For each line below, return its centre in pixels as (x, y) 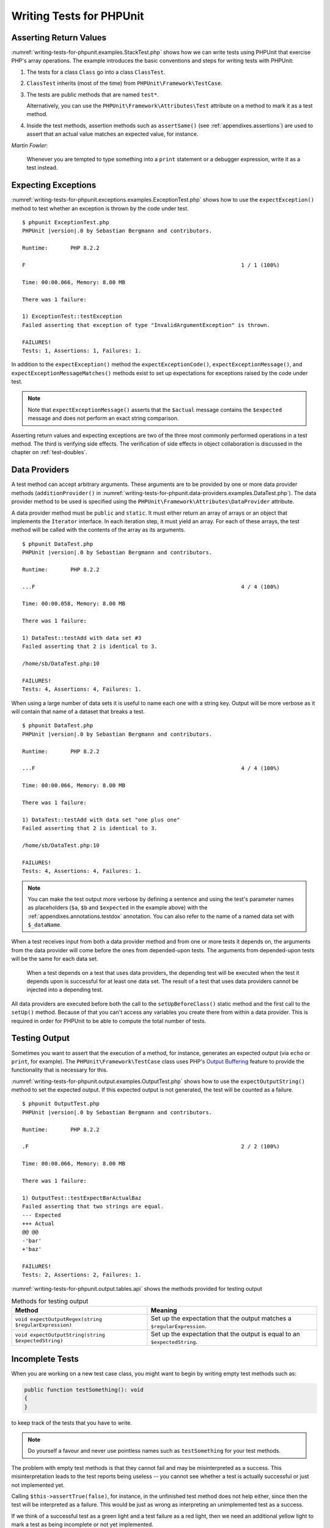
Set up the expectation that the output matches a (221, 1318)
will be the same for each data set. (55, 959)
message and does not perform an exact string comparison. (103, 418)
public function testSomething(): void (84, 1390)
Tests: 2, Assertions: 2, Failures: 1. (82, 1275)
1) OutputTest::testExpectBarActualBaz (82, 1198)
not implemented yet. (38, 1485)
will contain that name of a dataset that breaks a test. (78, 711)
